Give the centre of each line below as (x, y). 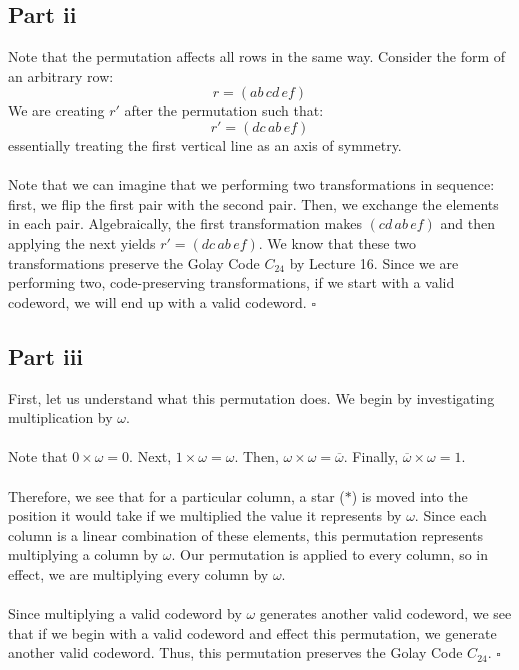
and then (468, 223)
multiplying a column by (83, 554)
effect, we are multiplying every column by (138, 573)
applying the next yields (82, 242)
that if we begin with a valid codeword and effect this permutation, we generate (252, 632)
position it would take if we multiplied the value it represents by (205, 515)
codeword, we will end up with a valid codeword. (157, 301)
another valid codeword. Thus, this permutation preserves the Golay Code (235, 652)
